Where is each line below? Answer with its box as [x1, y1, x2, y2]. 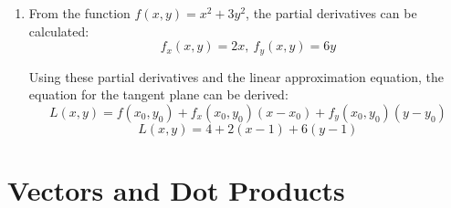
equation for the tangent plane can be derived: [28, 85, 288, 104]
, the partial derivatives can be [246, 4, 417, 22]
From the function [28, 4, 131, 22]
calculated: [28, 21, 89, 40]
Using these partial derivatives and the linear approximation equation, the [28, 67, 445, 86]
